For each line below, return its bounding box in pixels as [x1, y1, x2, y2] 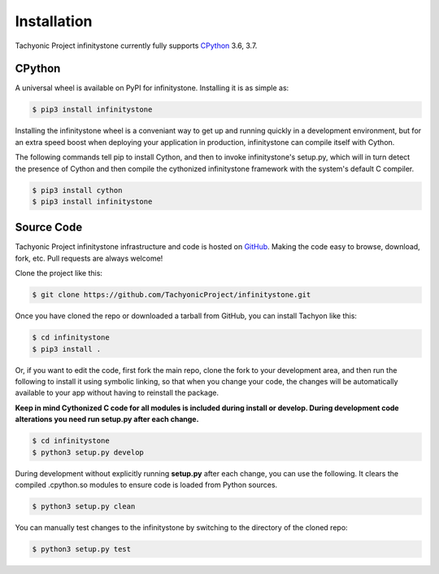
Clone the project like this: [15, 269, 103, 278]
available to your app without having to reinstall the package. [15, 388, 219, 398]
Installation [15, 12, 93, 30]
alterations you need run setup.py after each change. [15, 414, 199, 424]
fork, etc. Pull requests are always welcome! [15, 253, 163, 263]
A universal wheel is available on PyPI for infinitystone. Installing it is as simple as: [15, 83, 289, 93]
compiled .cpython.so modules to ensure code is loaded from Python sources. [15, 480, 278, 489]
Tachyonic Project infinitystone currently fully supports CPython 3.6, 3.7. [15, 41, 258, 50]
